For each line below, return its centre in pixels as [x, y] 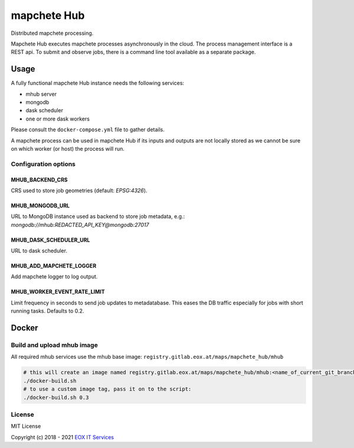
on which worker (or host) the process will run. [68, 148]
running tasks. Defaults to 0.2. [47, 311]
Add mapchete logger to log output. [54, 277]
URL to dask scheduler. [39, 251]
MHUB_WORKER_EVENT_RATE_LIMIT [58, 292]
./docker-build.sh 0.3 [56, 397]
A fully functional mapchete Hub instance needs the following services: [98, 83]
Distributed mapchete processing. [52, 33]
